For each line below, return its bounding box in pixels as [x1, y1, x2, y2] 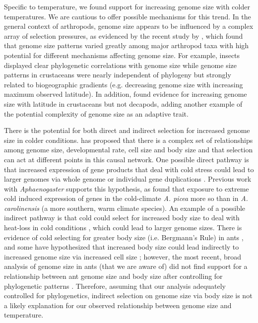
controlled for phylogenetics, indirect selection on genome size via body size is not [4, 290, 253, 301]
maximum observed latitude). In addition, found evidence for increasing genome [4, 89, 247, 99]
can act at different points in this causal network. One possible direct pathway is [4, 154, 249, 164]
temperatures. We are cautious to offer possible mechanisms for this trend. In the [4, 11, 251, 21]
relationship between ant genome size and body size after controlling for [4, 271, 223, 281]
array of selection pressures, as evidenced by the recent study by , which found [4, 30, 243, 41]
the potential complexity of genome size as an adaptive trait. [4, 108, 189, 119]
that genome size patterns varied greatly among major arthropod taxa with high [4, 40, 249, 51]
